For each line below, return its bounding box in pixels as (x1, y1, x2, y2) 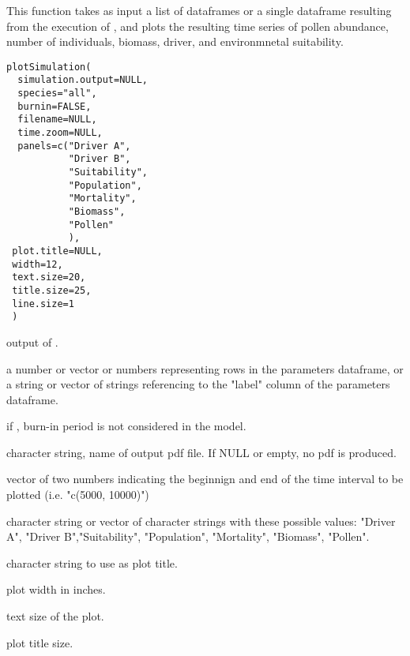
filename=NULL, (17, 114, 97, 126)
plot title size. (6, 634, 73, 650)
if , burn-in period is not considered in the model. (6, 418, 246, 434)
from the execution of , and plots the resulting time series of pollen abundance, (6, 17, 389, 34)
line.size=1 (12, 298, 74, 309)
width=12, (12, 258, 63, 270)
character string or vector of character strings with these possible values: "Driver (6, 512, 396, 529)
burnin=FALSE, (17, 100, 92, 112)
